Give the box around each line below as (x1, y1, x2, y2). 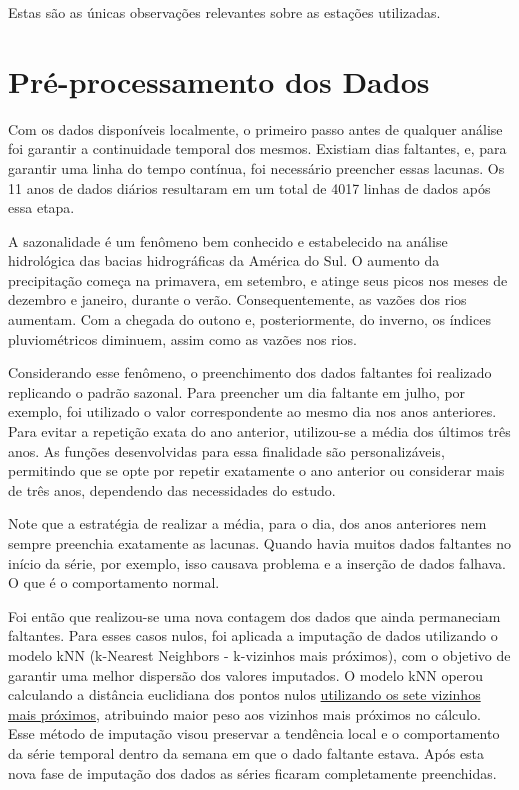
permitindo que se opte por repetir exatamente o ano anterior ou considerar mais (8, 460, 505, 481)
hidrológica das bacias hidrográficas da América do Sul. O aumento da (8, 250, 440, 271)
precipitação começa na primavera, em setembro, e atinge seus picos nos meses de (8, 269, 508, 290)
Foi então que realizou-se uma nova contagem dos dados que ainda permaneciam (8, 605, 501, 626)
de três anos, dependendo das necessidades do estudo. (8, 479, 336, 500)
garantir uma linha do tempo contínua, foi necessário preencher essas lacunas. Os (8, 157, 505, 178)
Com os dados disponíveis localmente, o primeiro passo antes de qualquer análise (8, 118, 503, 139)
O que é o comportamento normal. (8, 572, 220, 593)
